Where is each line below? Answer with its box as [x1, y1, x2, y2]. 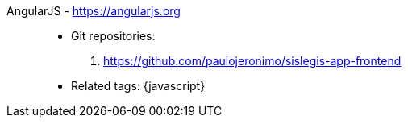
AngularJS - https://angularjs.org [6, 4, 181, 18]
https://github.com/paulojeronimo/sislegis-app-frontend [103, 54, 402, 68]
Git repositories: [71, 29, 156, 43]
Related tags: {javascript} [71, 79, 206, 93]
